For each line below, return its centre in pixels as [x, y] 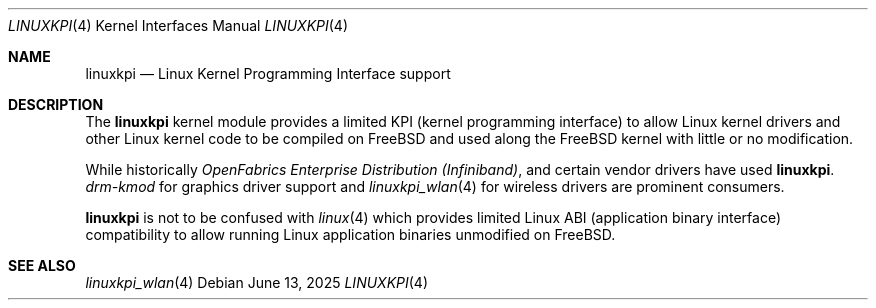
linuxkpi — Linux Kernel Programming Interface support [268, 73]
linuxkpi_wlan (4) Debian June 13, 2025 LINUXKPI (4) [257, 282]
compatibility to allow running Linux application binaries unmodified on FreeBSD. [350, 234]
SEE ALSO [42, 265]
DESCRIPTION [56, 104]
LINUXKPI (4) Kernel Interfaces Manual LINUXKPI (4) [178, 25]
